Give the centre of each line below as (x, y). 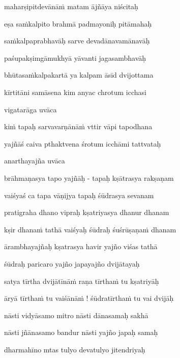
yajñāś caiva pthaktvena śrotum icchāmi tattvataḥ (83, 143)
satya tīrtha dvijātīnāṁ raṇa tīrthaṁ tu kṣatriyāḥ (82, 281)
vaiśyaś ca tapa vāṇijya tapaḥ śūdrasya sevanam (79, 195)
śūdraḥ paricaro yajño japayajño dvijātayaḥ (72, 263)
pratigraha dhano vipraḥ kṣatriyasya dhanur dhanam (87, 212)
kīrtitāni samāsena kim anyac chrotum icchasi (75, 92)
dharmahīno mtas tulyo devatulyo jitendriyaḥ (75, 349)
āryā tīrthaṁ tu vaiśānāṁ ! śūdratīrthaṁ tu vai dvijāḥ (89, 298)
